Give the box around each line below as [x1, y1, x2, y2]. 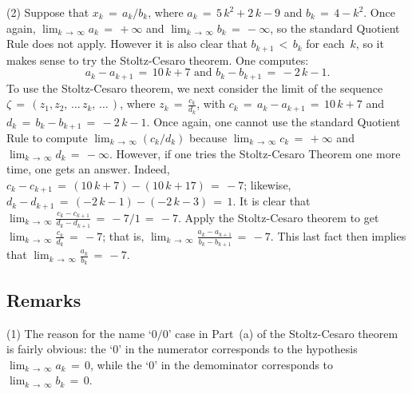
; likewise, [244, 176, 291, 193]
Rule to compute [6, 129, 88, 145]
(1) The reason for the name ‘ [6, 324, 152, 341]
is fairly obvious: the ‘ [6, 340, 113, 357]
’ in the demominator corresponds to [154, 356, 334, 372]
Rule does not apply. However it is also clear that [6, 35, 248, 52]
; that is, [102, 227, 145, 244]
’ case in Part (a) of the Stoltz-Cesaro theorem [168, 324, 398, 341]
